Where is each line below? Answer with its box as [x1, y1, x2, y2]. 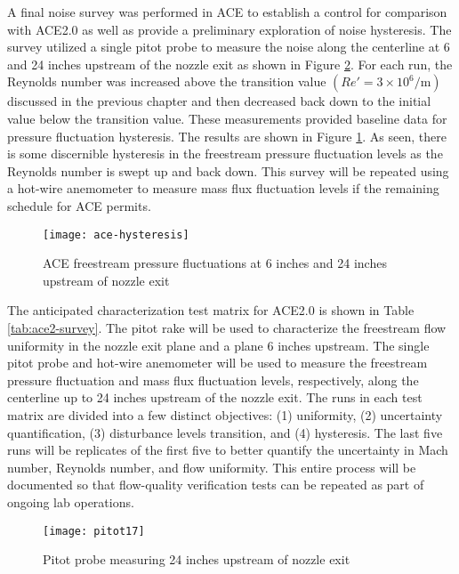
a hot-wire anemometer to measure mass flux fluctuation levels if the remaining [7, 179, 439, 198]
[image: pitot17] [43, 524, 145, 538]
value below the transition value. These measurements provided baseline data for [7, 109, 447, 127]
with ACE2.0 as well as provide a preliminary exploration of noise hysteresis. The [7, 20, 452, 38]
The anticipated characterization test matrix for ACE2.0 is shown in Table [7, 301, 415, 319]
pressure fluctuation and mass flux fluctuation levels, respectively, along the [7, 370, 419, 389]
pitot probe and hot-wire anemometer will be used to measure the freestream [7, 353, 428, 372]
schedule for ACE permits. [7, 196, 151, 214]
